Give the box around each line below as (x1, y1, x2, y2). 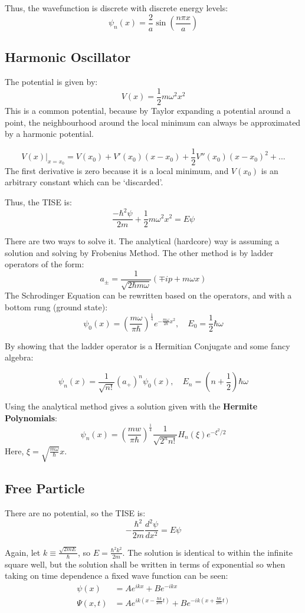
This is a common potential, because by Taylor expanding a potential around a (5, 104, 291, 116)
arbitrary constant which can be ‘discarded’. (5, 176, 163, 188)
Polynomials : (5, 411, 57, 424)
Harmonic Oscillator (5, 48, 131, 66)
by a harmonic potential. (5, 127, 94, 140)
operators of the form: (5, 258, 84, 270)
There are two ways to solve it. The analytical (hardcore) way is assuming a (5, 235, 280, 247)
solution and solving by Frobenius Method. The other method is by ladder (5, 246, 274, 258)
